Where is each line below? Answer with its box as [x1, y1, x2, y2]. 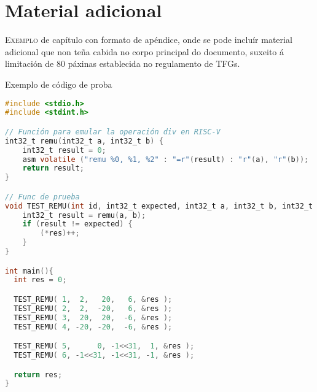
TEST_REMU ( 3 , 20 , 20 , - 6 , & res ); [14, 313, 173, 322]
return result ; [22, 164, 84, 173]
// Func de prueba [5, 192, 80, 201]
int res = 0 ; [14, 275, 67, 285]
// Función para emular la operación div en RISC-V [5, 127, 221, 136]
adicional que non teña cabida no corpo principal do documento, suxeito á [5, 45, 284, 58]
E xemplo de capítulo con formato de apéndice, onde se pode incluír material [5, 33, 292, 46]
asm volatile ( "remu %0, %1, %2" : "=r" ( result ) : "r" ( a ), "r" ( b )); [22, 155, 309, 164]
